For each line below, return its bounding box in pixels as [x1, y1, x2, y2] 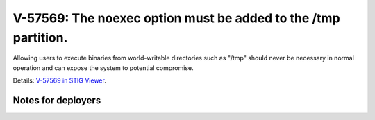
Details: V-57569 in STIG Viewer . [12, 76, 107, 85]
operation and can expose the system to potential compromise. [12, 63, 194, 72]
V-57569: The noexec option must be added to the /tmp [12, 10, 340, 26]
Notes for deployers [12, 94, 101, 106]
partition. [12, 30, 68, 45]
